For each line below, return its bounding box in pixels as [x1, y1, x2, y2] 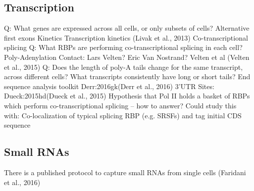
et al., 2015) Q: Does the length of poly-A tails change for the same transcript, [4, 61, 243, 72]
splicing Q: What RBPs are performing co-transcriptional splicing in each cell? [4, 42, 243, 52]
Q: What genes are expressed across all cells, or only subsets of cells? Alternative [4, 23, 250, 33]
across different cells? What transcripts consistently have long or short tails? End [4, 71, 251, 82]
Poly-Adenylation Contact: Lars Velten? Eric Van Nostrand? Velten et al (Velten [4, 51, 250, 62]
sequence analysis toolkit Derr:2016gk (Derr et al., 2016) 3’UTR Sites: [4, 81, 214, 91]
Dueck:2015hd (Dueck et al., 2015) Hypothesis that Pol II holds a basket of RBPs [4, 91, 250, 101]
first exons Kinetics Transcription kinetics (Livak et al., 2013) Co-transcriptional [4, 32, 248, 43]
